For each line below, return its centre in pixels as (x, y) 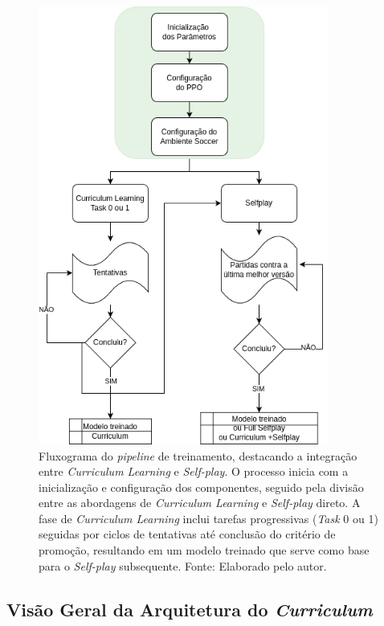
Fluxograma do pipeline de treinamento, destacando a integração (198, 455)
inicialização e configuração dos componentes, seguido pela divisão (201, 487)
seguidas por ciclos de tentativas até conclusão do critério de (187, 534)
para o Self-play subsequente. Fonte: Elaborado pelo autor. (183, 565)
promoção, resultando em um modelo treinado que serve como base (204, 550)
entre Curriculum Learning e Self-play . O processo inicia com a (194, 471)
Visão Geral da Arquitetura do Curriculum (190, 609)
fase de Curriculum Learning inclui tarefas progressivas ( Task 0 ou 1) (208, 518)
